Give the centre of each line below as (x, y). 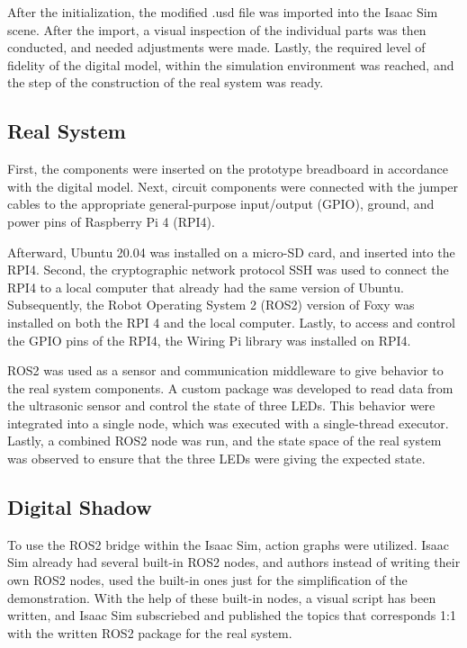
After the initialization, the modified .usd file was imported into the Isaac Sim (223, 12)
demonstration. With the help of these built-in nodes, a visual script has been (222, 597)
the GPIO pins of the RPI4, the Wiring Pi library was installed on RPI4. (209, 340)
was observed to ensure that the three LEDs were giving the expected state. (216, 459)
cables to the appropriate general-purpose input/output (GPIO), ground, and (221, 204)
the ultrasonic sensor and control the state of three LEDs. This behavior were (221, 405)
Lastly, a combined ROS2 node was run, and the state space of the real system (225, 441)
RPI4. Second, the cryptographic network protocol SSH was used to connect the (228, 270)
